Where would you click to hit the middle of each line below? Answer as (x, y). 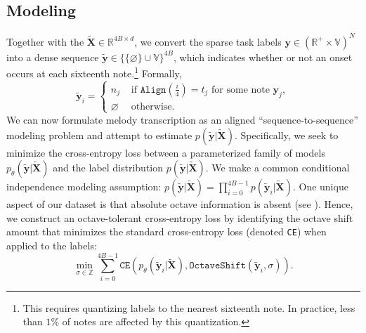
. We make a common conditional (277, 168)
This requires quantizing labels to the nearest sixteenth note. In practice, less (189, 307)
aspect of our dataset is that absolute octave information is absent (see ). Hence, (180, 204)
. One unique (320, 187)
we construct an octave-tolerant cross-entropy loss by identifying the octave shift (180, 217)
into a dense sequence (53, 57)
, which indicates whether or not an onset (263, 57)
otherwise (151, 106)
